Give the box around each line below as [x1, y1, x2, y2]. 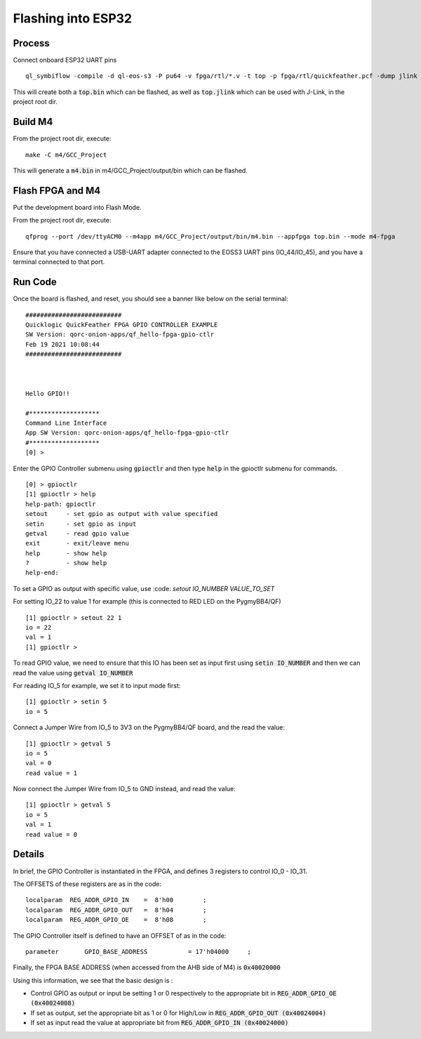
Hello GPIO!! [25, 390, 70, 397]
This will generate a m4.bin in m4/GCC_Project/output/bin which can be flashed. [13, 166, 248, 175]
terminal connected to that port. [13, 258, 105, 266]
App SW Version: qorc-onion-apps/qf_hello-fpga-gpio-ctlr [25, 429, 229, 437]
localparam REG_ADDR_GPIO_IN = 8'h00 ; [25, 896, 207, 904]
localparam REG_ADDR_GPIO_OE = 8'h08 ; [25, 916, 207, 924]
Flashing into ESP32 [13, 11, 133, 26]
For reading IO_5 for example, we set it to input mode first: [13, 681, 181, 689]
